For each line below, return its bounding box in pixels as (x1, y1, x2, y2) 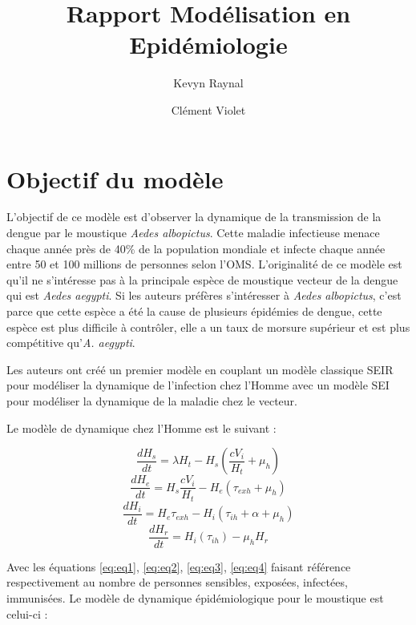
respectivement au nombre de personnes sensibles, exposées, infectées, (6, 574, 348, 591)
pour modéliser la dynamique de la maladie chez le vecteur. (6, 392, 298, 409)
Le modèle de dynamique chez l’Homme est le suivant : (6, 419, 277, 436)
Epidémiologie (129, 28, 288, 61)
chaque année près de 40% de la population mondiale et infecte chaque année (6, 240, 386, 256)
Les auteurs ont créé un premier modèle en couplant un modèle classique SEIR (6, 361, 394, 377)
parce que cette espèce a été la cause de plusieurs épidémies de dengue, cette (6, 303, 382, 319)
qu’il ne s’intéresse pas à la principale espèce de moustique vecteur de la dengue (6, 271, 398, 288)
